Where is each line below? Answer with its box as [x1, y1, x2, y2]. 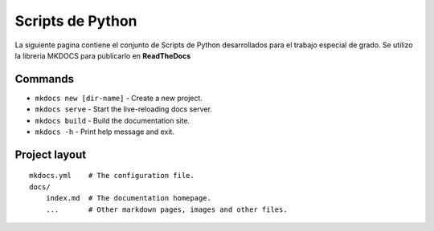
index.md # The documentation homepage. [45, 193, 212, 203]
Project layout [14, 148, 87, 161]
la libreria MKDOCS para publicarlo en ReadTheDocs [14, 51, 191, 60]
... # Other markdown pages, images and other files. [45, 205, 289, 214]
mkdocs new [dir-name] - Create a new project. [35, 93, 203, 103]
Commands [14, 72, 75, 86]
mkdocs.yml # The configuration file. [29, 171, 194, 180]
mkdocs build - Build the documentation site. [35, 115, 190, 125]
